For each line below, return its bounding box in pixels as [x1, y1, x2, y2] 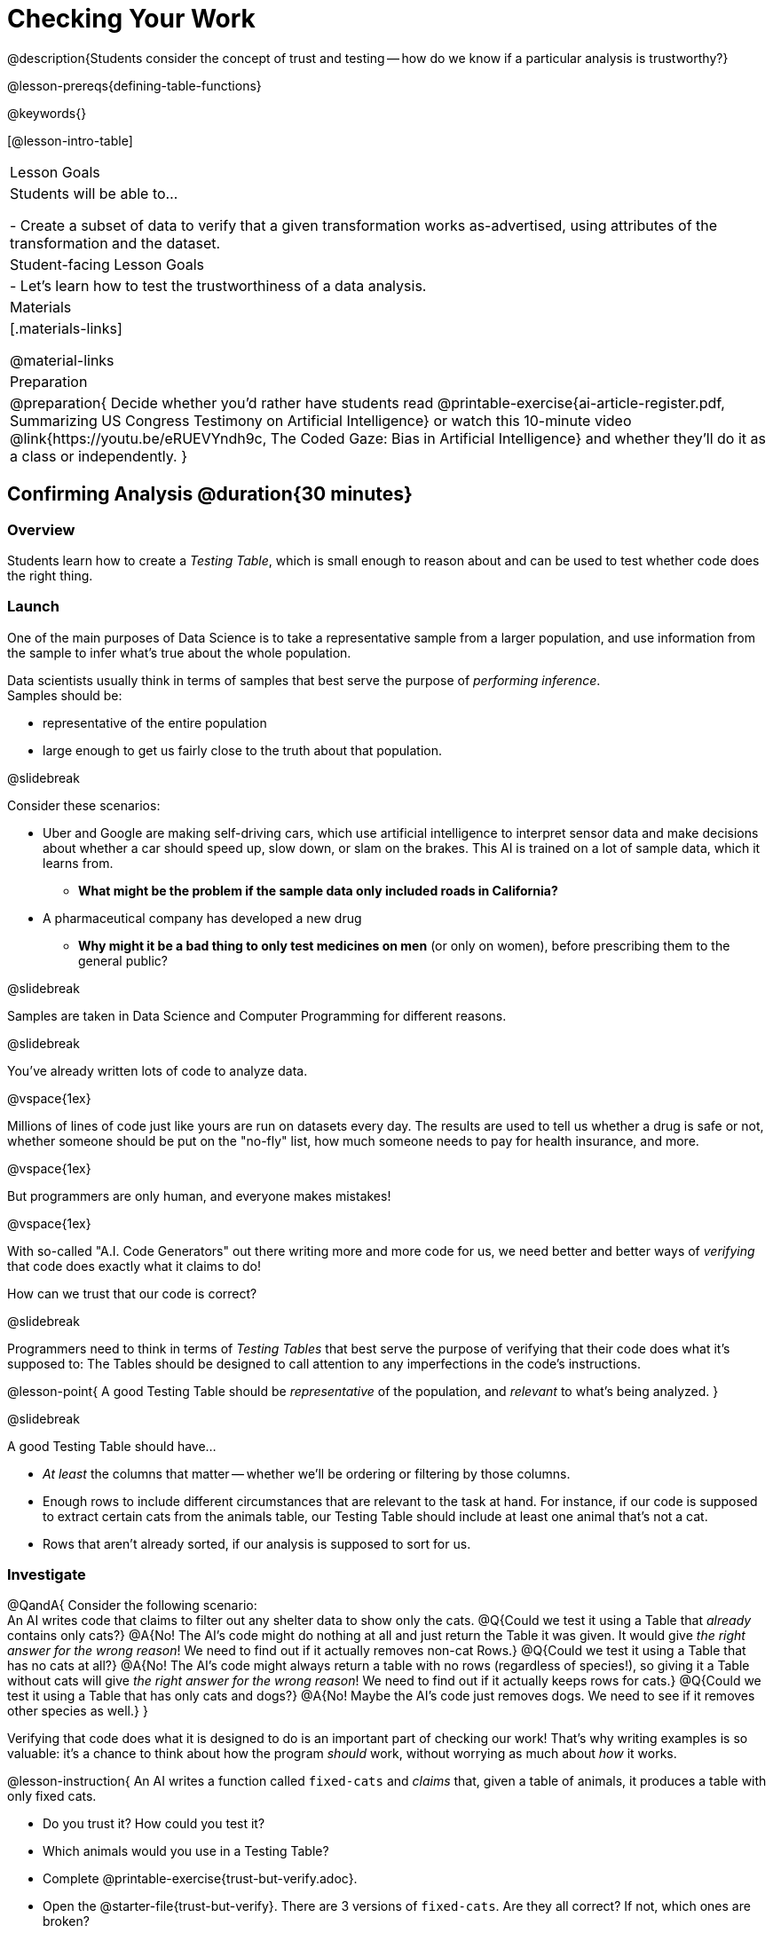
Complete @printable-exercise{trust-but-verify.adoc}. [43, 1871, 358, 1887]
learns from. [43, 855, 114, 871]
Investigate [7, 1566, 86, 1584]
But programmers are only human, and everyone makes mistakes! [7, 1187, 391, 1203]
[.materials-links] [10, 319, 122, 337]
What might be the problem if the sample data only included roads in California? [78, 882, 558, 898]
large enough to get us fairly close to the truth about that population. [43, 742, 443, 758]
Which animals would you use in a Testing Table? [43, 1843, 329, 1859]
